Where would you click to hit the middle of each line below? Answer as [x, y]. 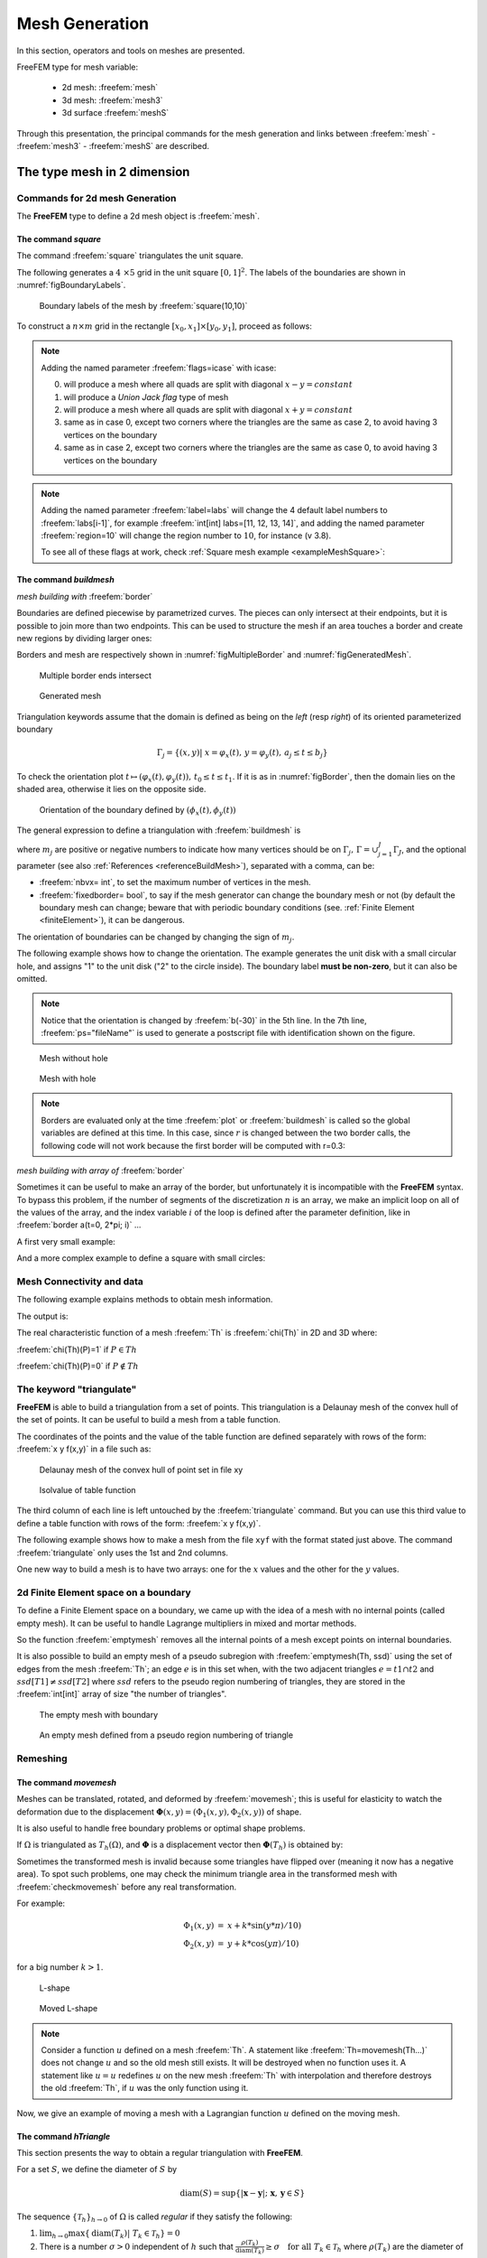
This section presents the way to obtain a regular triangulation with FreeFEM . [160, 2152]
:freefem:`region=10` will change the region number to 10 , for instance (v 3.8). [186, 536]
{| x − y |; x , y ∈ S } [271, 2193]
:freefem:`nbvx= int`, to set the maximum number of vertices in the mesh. [175, 882]
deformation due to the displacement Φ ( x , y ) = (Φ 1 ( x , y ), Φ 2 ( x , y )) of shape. [159, 1813]
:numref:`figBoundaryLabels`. [71, 285]
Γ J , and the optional [429, 851]
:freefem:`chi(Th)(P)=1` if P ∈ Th [77, 1349]
